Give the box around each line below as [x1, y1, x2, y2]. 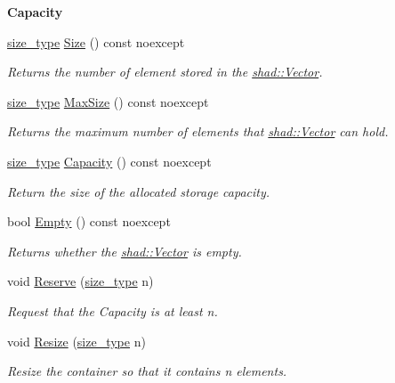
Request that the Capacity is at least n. [7, 301, 218, 320]
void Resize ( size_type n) [7, 331, 146, 350]
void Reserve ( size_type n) [7, 272, 154, 290]
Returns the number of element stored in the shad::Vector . [7, 62, 323, 81]
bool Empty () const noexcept [7, 212, 171, 231]
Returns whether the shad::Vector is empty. [7, 241, 242, 260]
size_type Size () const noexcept [7, 32, 185, 51]
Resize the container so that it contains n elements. [7, 362, 287, 380]
